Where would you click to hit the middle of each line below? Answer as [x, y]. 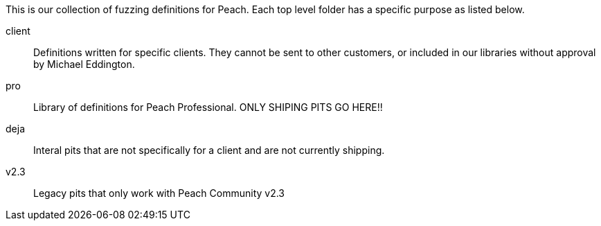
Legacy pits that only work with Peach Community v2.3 [159, 193]
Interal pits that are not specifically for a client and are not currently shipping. [209, 150]
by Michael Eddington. [84, 64]
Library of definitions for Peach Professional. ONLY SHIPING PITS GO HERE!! [208, 107]
